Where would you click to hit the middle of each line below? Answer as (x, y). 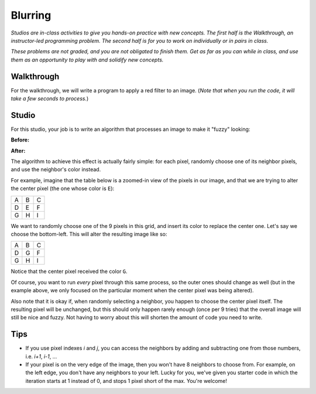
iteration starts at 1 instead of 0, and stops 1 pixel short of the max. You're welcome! (126, 381)
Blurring (31, 15)
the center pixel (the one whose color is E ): (63, 189)
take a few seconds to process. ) (50, 99)
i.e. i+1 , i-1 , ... (41, 356)
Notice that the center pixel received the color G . (69, 271)
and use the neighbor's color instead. (56, 170)
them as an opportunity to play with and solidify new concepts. (87, 60)
